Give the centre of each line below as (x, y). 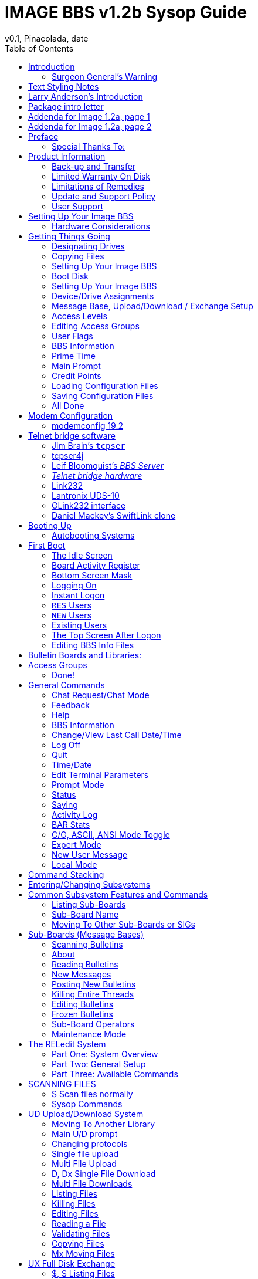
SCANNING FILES (62, 1084)
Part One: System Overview (105, 1054)
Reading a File (79, 1223)
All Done (68, 405)
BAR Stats (71, 824)
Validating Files (81, 1233)
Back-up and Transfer (94, 166)
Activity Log (75, 814)
